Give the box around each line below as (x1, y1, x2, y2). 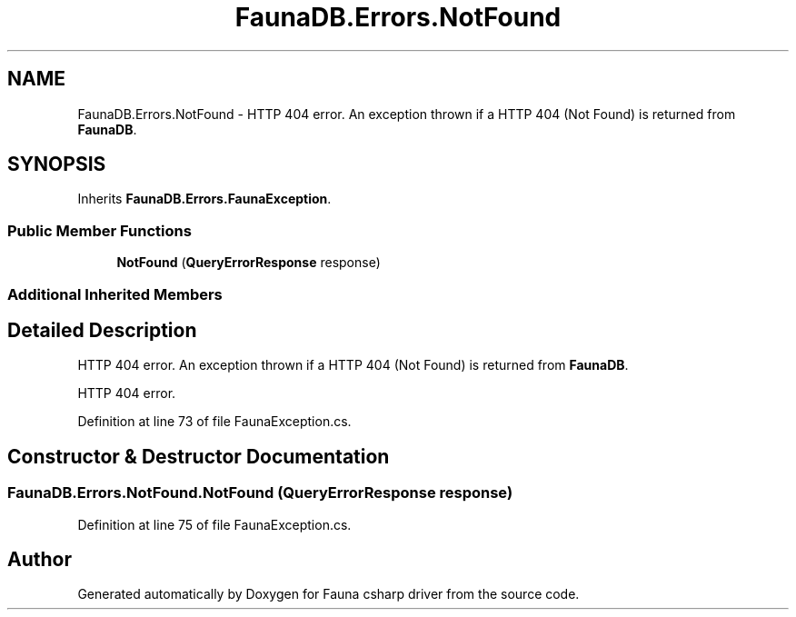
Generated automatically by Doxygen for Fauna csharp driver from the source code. (77, 586, 580, 602)
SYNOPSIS (7, 153, 106, 176)
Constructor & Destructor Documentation (7, 444, 390, 468)
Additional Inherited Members (7, 284, 223, 304)
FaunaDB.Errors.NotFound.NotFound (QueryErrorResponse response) (7, 483, 513, 503)
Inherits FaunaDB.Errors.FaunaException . (77, 191, 332, 207)
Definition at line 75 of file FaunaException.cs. (77, 516, 352, 532)
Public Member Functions (7, 221, 192, 240)
